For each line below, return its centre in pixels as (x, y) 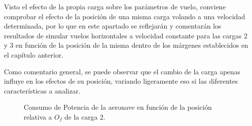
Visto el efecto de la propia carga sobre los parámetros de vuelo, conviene (115, 6)
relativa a (38, 116)
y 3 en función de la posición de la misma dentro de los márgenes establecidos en (126, 45)
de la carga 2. (85, 116)
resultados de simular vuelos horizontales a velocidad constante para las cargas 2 (126, 35)
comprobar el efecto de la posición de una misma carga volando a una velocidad (125, 16)
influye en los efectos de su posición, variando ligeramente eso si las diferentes (121, 81)
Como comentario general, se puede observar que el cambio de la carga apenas (122, 71)
